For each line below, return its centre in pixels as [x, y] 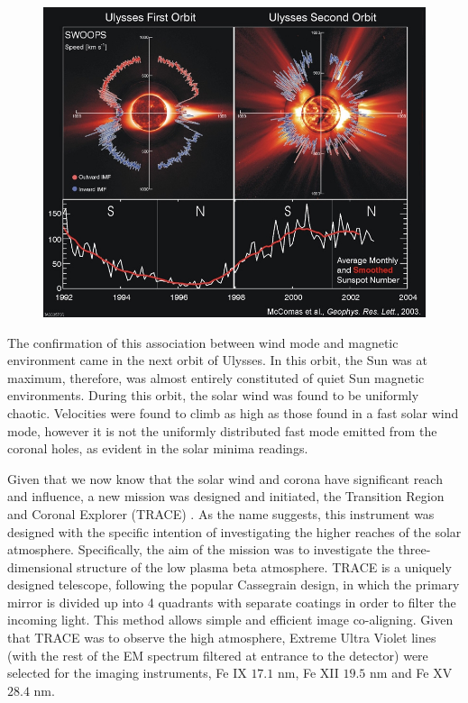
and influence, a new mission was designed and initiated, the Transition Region [226, 496]
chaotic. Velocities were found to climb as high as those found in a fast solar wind [233, 412]
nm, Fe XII [308, 673]
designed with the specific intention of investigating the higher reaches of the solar [234, 531]
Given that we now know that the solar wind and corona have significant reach [225, 478]
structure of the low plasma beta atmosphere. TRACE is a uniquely [264, 566]
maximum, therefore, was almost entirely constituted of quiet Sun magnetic [216, 377]
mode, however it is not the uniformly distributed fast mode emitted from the [222, 430]
